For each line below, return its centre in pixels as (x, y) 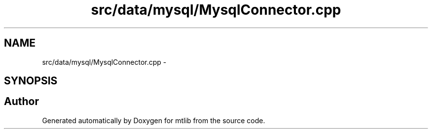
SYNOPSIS (31, 81)
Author (21, 102)
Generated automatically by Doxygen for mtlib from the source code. (154, 120)
